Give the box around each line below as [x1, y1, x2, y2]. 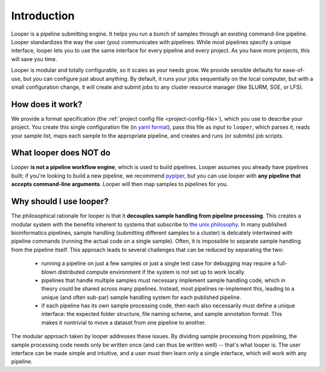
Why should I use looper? [11, 196, 109, 207]
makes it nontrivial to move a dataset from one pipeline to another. [41, 319, 206, 326]
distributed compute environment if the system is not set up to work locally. [57, 268, 246, 275]
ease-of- [283, 66, 305, 74]
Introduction [11, 9, 75, 22]
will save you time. [11, 55, 57, 63]
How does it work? [11, 99, 83, 109]
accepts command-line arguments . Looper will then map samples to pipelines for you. [11, 181, 228, 188]
